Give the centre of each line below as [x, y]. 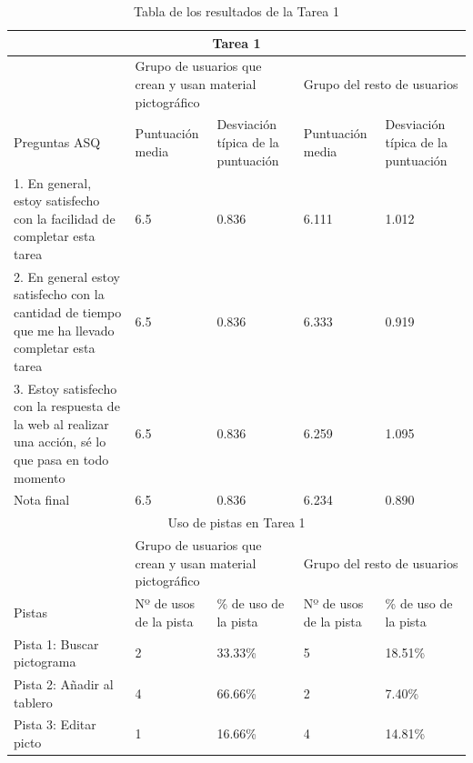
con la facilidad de [65, 218]
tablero [33, 702]
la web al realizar [61, 423]
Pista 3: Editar [55, 724]
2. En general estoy [67, 276]
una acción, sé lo [60, 442]
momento [40, 477]
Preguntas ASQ [57, 142]
